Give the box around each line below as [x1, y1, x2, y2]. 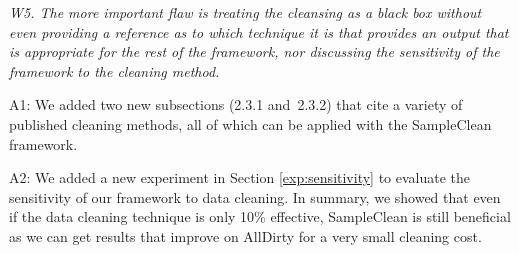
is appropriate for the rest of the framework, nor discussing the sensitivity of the [9, 41, 500, 62]
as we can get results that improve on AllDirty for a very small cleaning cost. [9, 225, 482, 246]
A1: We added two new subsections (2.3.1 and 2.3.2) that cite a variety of [9, 94, 463, 115]
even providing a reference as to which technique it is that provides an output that [9, 21, 509, 42]
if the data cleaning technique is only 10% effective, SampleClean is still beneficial [9, 206, 511, 227]
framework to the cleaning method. [9, 60, 220, 81]
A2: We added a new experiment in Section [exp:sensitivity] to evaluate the [9, 167, 471, 188]
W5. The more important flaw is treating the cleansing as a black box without [9, 2, 482, 22]
